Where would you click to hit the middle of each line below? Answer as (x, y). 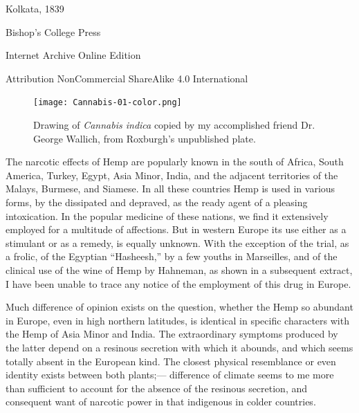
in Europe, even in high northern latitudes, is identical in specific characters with (177, 320)
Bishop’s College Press (53, 31)
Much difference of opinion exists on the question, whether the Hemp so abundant (179, 307)
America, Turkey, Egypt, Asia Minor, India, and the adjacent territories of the (172, 175)
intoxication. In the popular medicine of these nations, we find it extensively (167, 215)
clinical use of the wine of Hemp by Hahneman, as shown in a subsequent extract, (179, 269)
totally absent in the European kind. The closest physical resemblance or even (171, 361)
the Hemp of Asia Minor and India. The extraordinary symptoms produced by (172, 334)
